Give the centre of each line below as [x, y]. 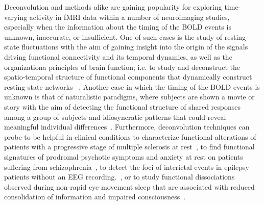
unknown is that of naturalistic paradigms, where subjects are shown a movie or [129, 97]
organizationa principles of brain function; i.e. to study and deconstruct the [122, 67]
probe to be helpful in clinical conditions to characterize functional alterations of [130, 136]
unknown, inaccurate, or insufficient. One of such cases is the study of [113, 36]
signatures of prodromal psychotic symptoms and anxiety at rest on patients [124, 156]
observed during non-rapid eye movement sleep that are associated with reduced [129, 186]
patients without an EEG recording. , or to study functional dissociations [119, 177]
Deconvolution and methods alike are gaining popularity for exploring [113, 7]
